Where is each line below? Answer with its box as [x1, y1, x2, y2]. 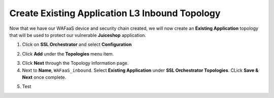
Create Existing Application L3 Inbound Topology [9, 8, 221, 19]
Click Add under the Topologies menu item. [22, 51, 114, 57]
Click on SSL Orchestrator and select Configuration [22, 41, 132, 47]
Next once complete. [22, 74, 66, 80]
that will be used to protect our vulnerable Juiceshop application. [9, 32, 147, 38]
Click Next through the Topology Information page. [22, 60, 129, 66]
